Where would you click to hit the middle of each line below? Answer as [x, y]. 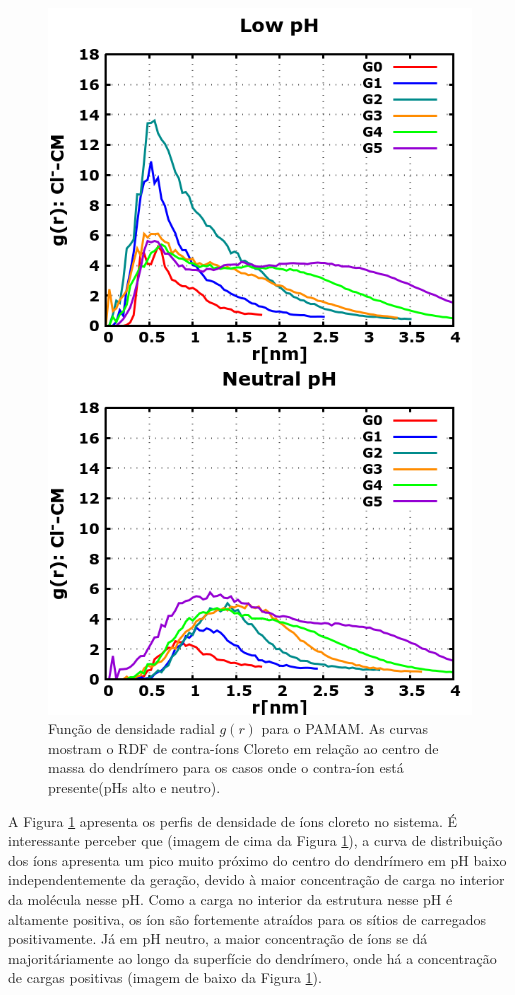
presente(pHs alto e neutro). [134, 787]
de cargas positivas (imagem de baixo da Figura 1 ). [165, 977]
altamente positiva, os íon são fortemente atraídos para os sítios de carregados [247, 918]
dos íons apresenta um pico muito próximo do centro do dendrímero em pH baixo [257, 859]
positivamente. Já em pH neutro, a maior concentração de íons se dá [218, 938]
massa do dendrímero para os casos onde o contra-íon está [226, 767]
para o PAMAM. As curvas [345, 728]
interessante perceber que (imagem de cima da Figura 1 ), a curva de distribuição [255, 840]
